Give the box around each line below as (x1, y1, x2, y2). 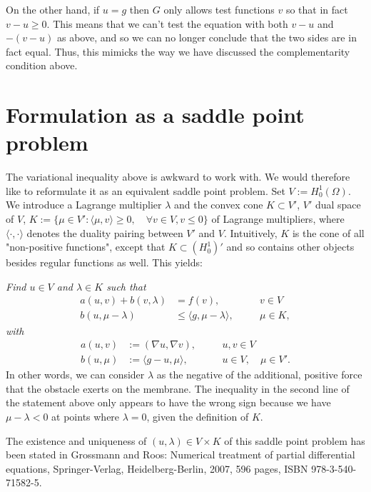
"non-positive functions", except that (6, 239, 166, 254)
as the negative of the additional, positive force (156, 367, 362, 382)
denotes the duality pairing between (26, 225, 183, 240)
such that (106, 278, 146, 293)
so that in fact (285, 2, 348, 16)
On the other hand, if (6, 2, 100, 16)
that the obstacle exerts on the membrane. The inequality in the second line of (6, 381, 350, 396)
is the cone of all (292, 225, 365, 240)
